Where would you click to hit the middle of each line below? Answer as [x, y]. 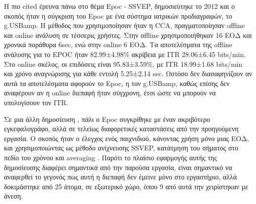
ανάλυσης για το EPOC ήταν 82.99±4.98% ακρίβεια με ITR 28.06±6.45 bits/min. [125, 54]
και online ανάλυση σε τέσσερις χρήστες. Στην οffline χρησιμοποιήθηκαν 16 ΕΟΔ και [128, 35]
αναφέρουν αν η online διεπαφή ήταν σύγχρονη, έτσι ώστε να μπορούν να [110, 93]
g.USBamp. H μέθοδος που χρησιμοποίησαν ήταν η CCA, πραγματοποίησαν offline [125, 25]
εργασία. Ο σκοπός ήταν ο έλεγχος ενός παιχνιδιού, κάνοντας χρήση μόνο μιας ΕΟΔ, [127, 138]
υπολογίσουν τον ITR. [36, 102]
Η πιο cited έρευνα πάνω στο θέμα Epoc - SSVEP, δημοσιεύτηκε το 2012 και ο [119, 6]
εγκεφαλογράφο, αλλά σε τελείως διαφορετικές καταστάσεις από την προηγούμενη [121, 129]
